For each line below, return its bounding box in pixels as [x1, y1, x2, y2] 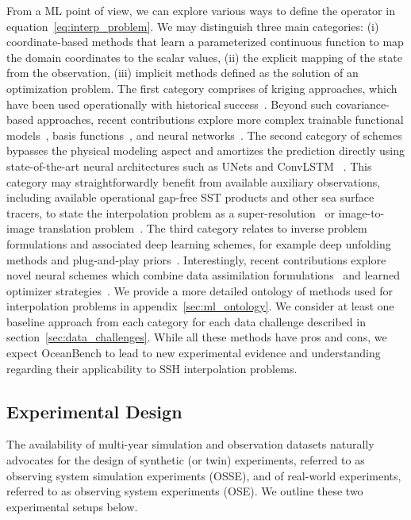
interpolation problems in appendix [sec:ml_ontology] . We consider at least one [6, 298, 394, 314]
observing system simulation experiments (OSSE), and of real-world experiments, [6, 467, 401, 483]
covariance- [336, 95, 390, 112]
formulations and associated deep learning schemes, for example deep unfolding [6, 235, 391, 252]
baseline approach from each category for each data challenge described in [6, 313, 366, 329]
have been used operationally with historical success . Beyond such [6, 95, 332, 112]
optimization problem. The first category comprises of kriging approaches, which [6, 79, 398, 96]
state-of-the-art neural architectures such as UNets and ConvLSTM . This [6, 157, 372, 174]
